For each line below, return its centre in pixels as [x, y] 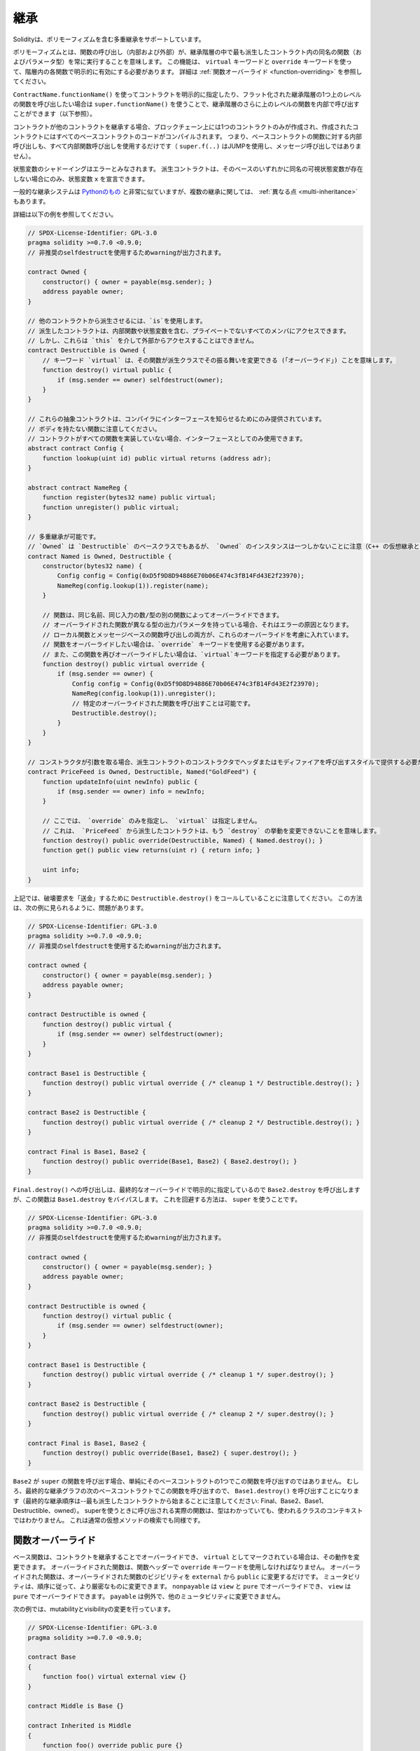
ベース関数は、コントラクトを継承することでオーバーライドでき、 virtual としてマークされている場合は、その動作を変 [186, 1557]
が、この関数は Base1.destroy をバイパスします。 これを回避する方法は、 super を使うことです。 [157, 1199]
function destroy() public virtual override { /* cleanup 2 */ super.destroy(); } [188, 1414]
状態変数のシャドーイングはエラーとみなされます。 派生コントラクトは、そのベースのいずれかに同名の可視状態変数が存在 [188, 169]
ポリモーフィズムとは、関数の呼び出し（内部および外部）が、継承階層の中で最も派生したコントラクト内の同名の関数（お [187, 52]
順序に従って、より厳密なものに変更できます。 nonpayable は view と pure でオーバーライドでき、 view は [194, 1586]
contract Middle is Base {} [76, 1706]
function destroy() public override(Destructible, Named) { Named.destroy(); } [183, 840]
